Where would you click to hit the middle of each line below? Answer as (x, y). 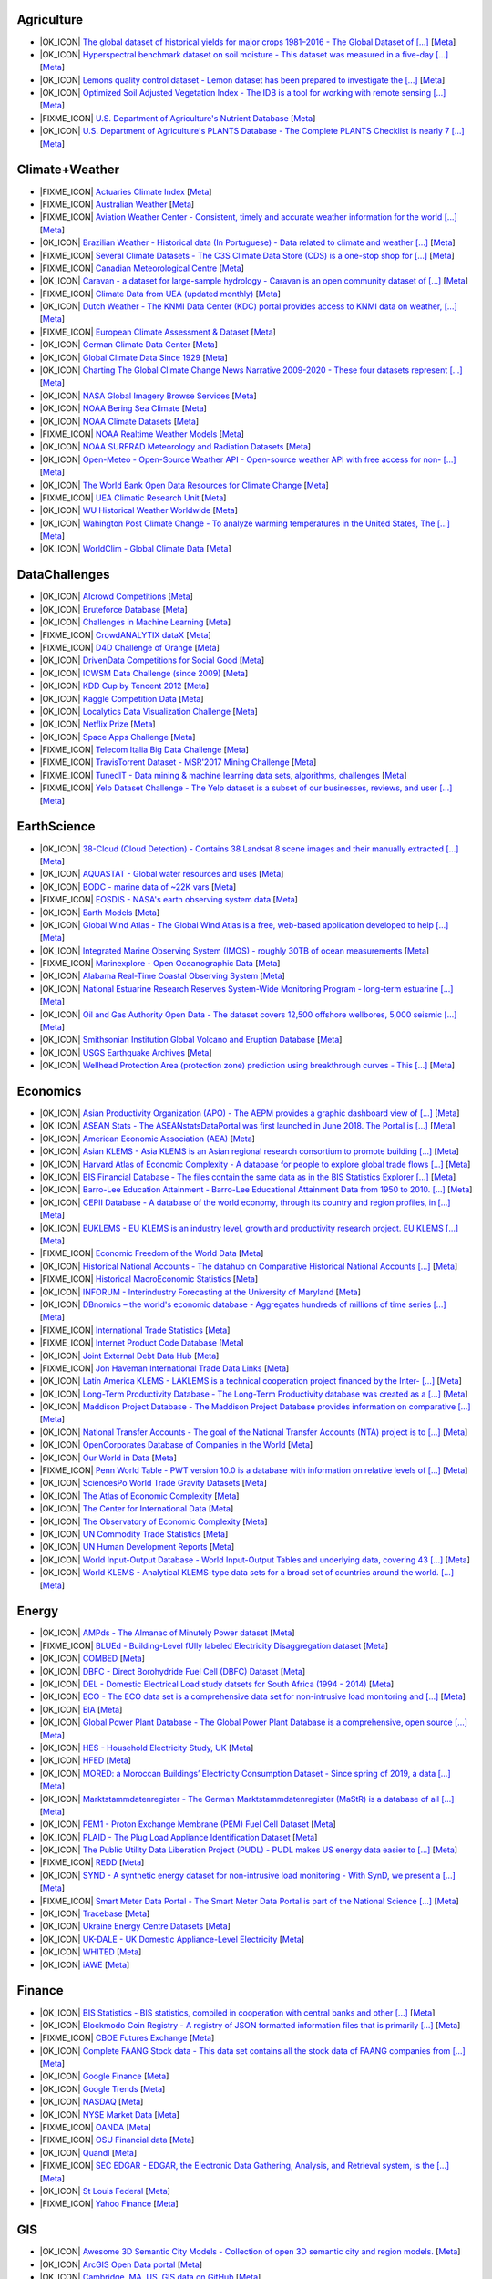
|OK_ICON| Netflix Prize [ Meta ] (97, 724)
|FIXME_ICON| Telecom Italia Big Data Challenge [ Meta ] (144, 750)
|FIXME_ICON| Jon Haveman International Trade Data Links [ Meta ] (164, 1368)
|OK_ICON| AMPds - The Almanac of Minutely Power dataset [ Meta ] (167, 1633)
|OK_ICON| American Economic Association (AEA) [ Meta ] (147, 1139)
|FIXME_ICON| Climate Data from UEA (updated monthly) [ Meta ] (160, 294)
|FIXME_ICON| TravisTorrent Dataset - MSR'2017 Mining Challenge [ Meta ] (178, 762)
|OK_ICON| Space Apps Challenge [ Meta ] (118, 737)
